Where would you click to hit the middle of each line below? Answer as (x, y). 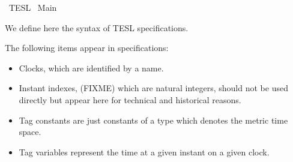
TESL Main (33, 7)
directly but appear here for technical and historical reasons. (130, 99)
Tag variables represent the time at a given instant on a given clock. (144, 151)
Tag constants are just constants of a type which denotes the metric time (153, 120)
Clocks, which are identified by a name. (91, 67)
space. (30, 132)
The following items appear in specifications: (87, 48)
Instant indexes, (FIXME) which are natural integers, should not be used (153, 88)
